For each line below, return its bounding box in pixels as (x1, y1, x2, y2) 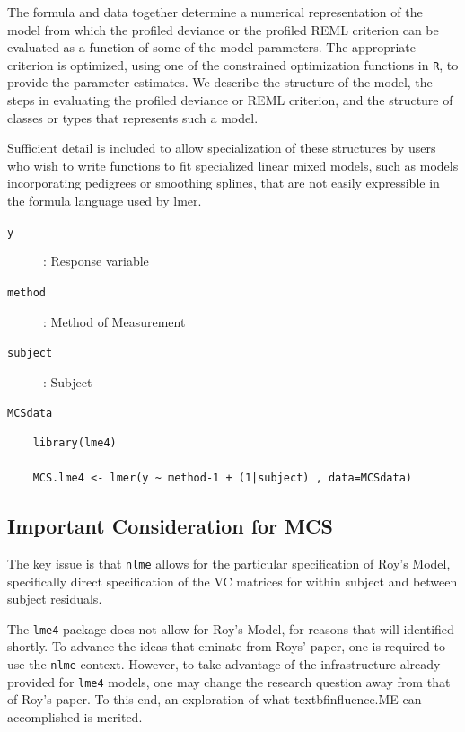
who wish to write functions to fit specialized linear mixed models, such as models (7, 155, 459, 174)
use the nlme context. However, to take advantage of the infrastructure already (7, 655, 441, 674)
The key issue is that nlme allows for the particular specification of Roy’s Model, (7, 553, 451, 572)
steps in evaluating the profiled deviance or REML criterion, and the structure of (7, 91, 453, 110)
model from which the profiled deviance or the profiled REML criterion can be (7, 20, 439, 39)
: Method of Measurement (43, 312, 186, 331)
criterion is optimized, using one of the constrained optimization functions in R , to (7, 55, 459, 74)
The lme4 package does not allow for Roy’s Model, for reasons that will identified (7, 619, 454, 638)
